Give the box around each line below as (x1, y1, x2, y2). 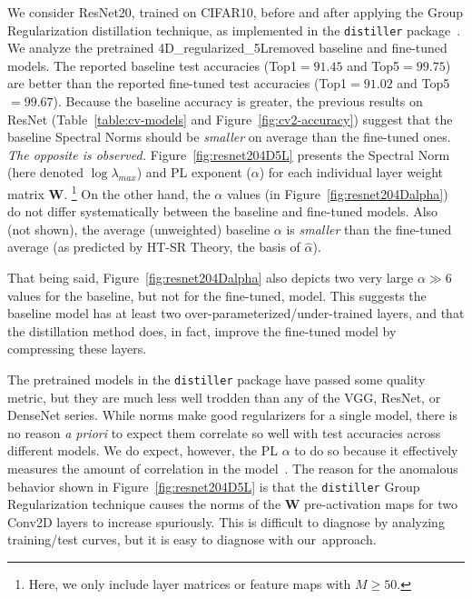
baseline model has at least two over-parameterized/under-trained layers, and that (7, 304, 465, 323)
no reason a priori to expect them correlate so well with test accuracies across (7, 423, 441, 442)
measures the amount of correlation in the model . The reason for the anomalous (7, 459, 458, 478)
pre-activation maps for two (304, 494, 458, 514)
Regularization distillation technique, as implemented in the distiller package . (7, 20, 461, 39)
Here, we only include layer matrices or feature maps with (28, 574, 351, 594)
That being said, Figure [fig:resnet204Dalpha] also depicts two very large (7, 268, 414, 287)
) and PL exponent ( (136, 163, 251, 182)
